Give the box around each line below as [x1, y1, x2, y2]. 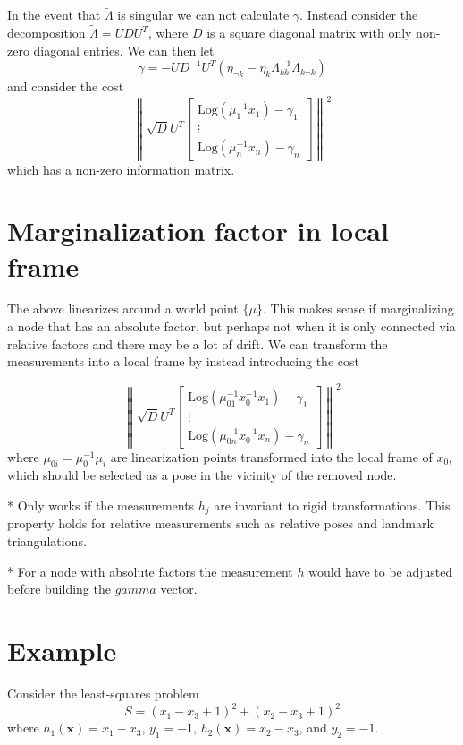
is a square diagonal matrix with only [206, 23, 412, 42]
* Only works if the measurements [7, 496, 195, 515]
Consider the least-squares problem [7, 683, 199, 702]
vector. [160, 579, 198, 598]
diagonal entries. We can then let [33, 40, 215, 59]
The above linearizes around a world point [7, 299, 239, 318]
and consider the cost [7, 77, 124, 96]
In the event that [7, 5, 101, 24]
